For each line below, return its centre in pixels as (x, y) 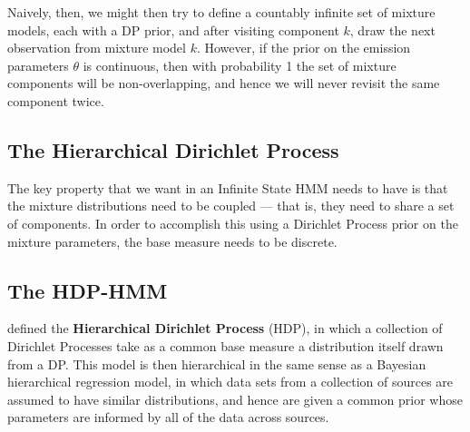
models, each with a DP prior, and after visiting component (173, 29)
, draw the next (392, 29)
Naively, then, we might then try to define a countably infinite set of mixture (221, 12)
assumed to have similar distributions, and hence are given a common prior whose (235, 399)
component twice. (56, 100)
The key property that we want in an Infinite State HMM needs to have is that (228, 187)
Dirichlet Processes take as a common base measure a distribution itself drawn (225, 345)
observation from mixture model (97, 48)
